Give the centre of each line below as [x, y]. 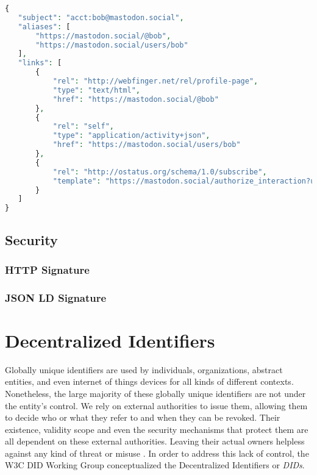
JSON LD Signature [56, 297]
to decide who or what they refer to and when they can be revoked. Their [143, 417]
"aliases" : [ [44, 27]
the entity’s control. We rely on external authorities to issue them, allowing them [156, 405]
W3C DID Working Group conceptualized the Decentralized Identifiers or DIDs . [155, 465]
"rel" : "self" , [84, 127]
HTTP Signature [47, 269]
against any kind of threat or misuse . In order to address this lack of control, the [157, 453]
